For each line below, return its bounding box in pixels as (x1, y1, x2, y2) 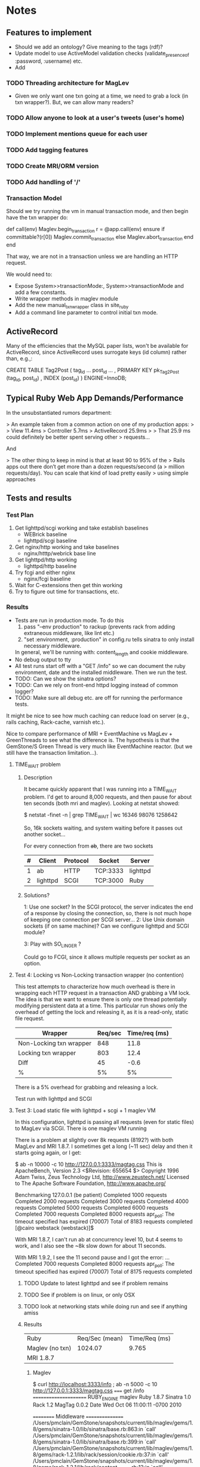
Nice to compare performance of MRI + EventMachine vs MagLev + (6, 730, 173, 737)
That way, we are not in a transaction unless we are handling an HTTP (6, 253, 178, 260)
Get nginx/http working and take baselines (14, 543, 119, 551)
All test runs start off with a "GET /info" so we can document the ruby (14, 663, 186, 670)
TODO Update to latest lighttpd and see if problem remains (23, 1280, 168, 1287)
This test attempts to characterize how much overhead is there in (14, 983, 176, 990)
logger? (14, 688, 34, 695)
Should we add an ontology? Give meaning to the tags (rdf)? (14, 43, 163, 50)
